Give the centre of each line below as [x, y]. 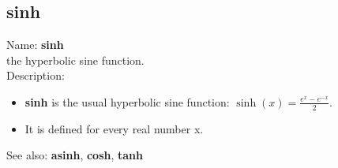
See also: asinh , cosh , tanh [75, 155]
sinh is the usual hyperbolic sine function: [127, 101]
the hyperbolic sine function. [75, 60]
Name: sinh [35, 45]
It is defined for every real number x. [114, 128]
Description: [36, 75]
